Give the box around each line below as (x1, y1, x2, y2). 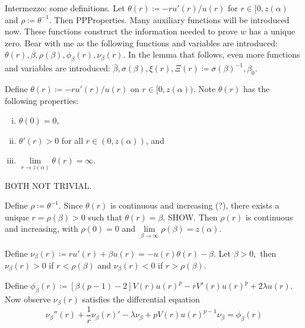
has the (243, 82, 270, 94)
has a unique (249, 25, 296, 37)
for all (61, 134, 84, 146)
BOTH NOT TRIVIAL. (5, 179, 92, 191)
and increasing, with (5, 222, 78, 235)
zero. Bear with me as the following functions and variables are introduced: (5, 36, 278, 49)
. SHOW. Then (163, 210, 218, 223)
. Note (193, 82, 216, 94)
